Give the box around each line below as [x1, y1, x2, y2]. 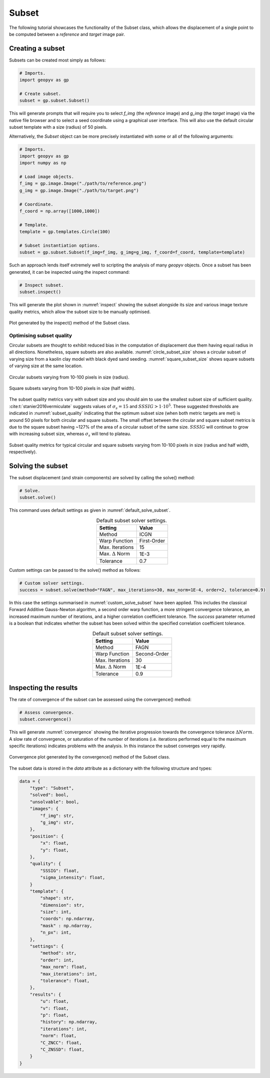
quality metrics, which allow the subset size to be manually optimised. [9, 309, 151, 315]
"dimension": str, [40, 902, 85, 908]
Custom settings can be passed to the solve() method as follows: [9, 567, 141, 573]
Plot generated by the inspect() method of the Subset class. [9, 320, 130, 325]
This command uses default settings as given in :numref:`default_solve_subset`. [9, 507, 171, 513]
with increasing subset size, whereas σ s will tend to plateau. [9, 431, 131, 438]
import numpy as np [19, 160, 66, 166]
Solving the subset [9, 462, 68, 470]
